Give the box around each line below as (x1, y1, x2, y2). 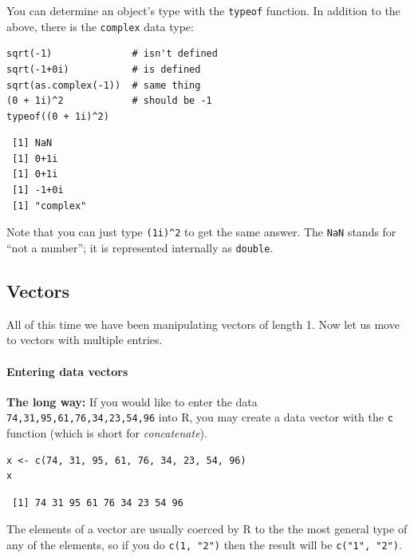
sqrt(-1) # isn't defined (6, 48, 218, 60)
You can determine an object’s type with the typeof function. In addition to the (6, 2, 400, 18)
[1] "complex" (12, 200, 87, 212)
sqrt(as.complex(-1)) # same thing (6, 79, 201, 91)
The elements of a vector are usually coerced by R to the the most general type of (6, 520, 408, 537)
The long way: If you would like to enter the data (6, 393, 258, 410)
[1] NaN (12, 137, 53, 149)
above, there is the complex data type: (6, 18, 194, 34)
